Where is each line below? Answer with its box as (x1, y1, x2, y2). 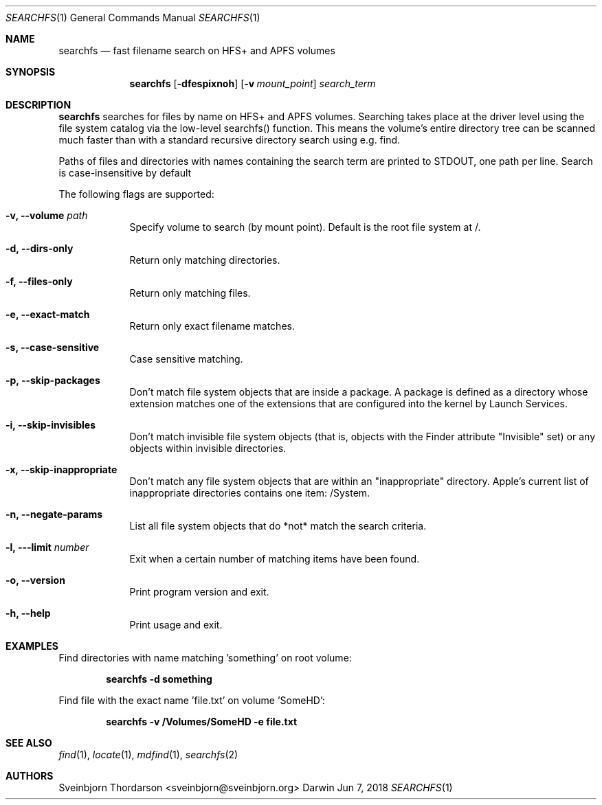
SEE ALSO (5, 737, 52, 749)
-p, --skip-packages (5, 374, 100, 386)
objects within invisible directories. (129, 442, 287, 454)
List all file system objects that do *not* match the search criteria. (129, 520, 427, 532)
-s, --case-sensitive (5, 341, 100, 353)
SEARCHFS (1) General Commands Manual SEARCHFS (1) (5, 12, 260, 23)
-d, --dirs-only (5, 242, 74, 254)
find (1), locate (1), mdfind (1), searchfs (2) (58, 749, 238, 760)
